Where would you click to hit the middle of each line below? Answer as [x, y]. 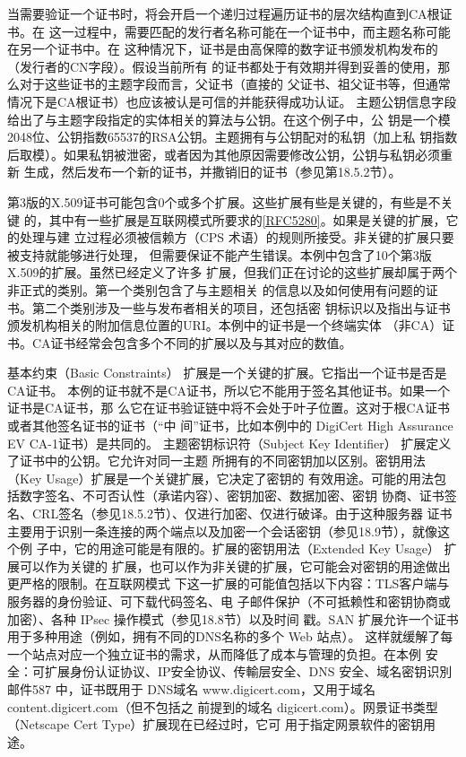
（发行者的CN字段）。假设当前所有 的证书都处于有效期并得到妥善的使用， [223, 66]
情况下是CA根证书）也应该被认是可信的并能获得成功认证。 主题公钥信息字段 [232, 101]
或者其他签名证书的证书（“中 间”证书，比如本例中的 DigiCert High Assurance [230, 426]
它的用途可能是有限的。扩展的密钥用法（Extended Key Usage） [257, 548]
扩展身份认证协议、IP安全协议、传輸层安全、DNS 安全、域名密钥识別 [248, 671]
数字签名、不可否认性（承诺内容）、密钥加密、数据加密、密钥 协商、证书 [232, 496]
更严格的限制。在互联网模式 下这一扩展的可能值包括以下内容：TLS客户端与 [229, 583]
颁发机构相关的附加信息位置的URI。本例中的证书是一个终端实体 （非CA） [225, 325]
